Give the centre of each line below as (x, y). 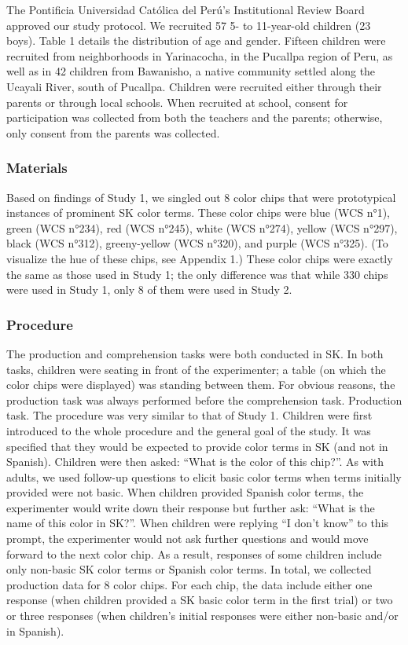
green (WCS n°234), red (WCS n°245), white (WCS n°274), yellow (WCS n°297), (202, 227)
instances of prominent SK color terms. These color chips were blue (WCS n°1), (198, 213)
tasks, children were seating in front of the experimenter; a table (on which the (196, 369)
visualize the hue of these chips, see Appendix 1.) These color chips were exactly (200, 258)
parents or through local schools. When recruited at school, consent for (177, 102)
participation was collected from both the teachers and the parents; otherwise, (195, 117)
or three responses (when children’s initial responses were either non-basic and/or (202, 616)
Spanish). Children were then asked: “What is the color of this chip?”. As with (195, 462)
